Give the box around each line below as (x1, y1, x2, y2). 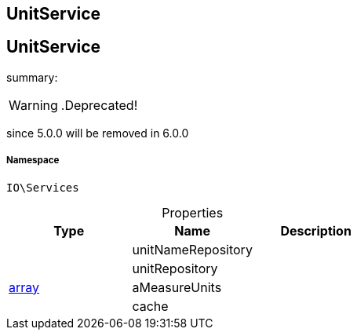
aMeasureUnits (132, 279, 222, 295)
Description (280, 222, 352, 239)
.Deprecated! (60, 97, 138, 113)
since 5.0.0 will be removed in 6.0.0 (6, 126, 189, 140)
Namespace (6, 155, 60, 166)
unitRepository (132, 260, 218, 276)
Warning (9, 97, 58, 113)
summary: (6, 70, 58, 84)
